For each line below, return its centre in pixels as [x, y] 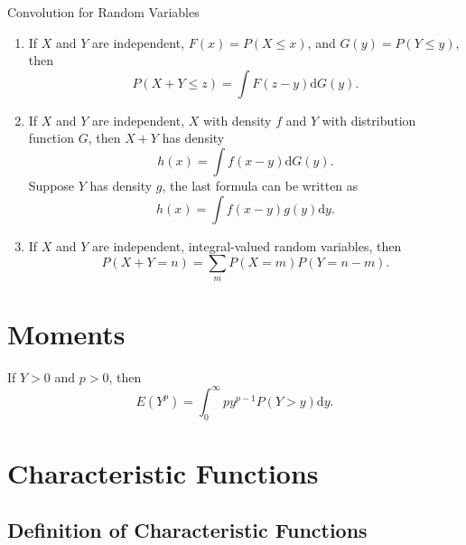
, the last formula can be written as [260, 185]
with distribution [369, 120]
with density [237, 120]
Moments [66, 333]
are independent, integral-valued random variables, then [247, 245]
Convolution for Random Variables [103, 12]
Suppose [51, 185]
